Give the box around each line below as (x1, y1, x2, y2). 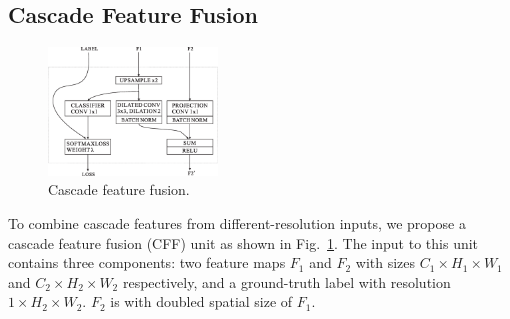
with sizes (355, 252, 416, 273)
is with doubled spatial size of (110, 291, 293, 312)
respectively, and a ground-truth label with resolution (122, 271, 451, 292)
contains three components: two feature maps (8, 252, 286, 273)
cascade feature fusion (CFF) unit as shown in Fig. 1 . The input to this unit (8, 232, 479, 253)
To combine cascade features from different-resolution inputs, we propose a (8, 212, 466, 233)
